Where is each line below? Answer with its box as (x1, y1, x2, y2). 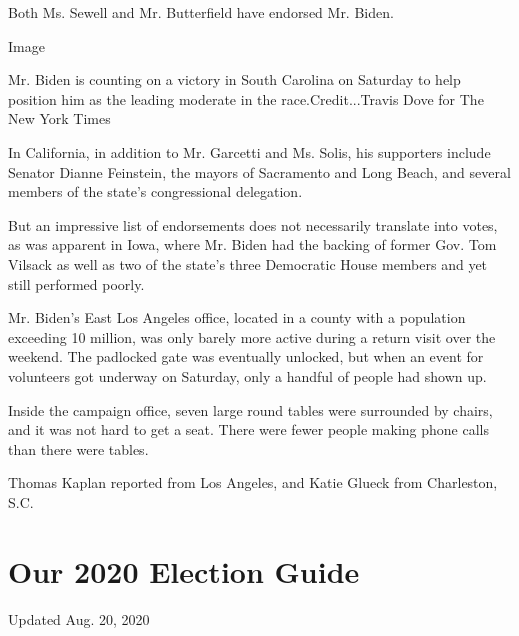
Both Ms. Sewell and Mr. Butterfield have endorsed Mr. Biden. (8, 2, 394, 22)
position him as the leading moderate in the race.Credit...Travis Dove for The (8, 88, 484, 109)
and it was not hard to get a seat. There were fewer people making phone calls (8, 419, 489, 440)
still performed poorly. (8, 273, 145, 294)
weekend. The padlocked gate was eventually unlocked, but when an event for (8, 346, 484, 367)
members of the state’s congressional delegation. (8, 181, 303, 202)
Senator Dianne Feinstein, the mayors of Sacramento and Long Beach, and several (8, 161, 511, 182)
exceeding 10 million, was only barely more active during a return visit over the (8, 326, 496, 347)
